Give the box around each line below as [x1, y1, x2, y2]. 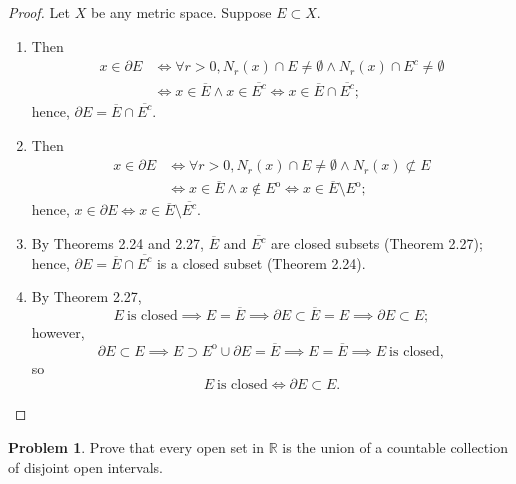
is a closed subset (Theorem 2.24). [156, 252, 366, 273]
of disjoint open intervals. [8, 456, 163, 477]
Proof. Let [8, 2, 70, 22]
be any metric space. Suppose [90, 2, 272, 22]
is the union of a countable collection [282, 437, 508, 458]
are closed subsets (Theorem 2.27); [270, 233, 483, 254]
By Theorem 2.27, [31, 286, 142, 307]
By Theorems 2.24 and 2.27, [31, 233, 204, 254]
